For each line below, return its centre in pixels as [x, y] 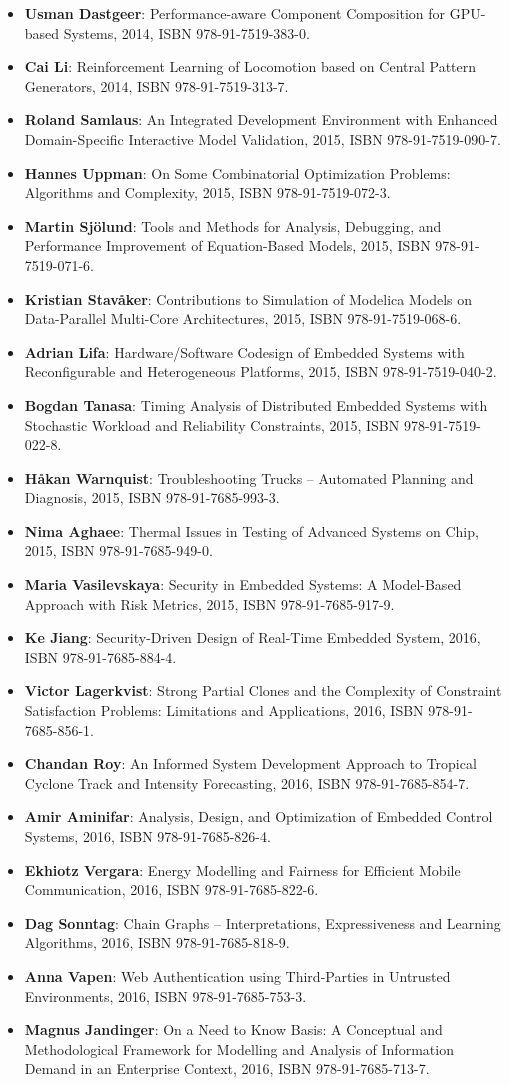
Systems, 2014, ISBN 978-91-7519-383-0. [186, 32]
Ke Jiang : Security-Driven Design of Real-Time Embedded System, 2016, [252, 637]
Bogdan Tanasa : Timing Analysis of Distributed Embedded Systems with [256, 404]
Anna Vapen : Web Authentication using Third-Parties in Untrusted [237, 975]
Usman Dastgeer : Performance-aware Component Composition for [235, 13]
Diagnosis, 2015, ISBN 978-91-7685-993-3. [152, 497]
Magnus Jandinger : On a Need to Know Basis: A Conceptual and [233, 1029]
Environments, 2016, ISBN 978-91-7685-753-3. [165, 995]
